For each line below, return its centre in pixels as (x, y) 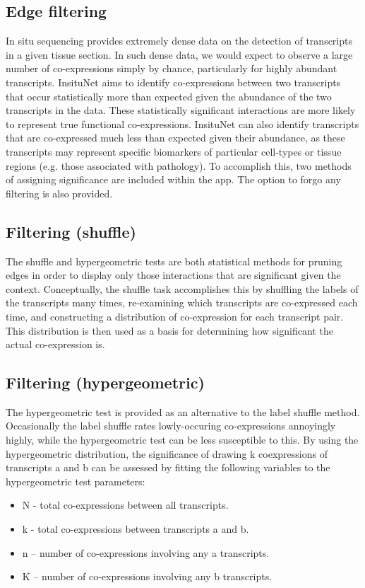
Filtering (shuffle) (71, 231)
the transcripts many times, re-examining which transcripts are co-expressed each (182, 302)
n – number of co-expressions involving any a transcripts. (146, 552)
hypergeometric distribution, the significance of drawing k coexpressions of (167, 453)
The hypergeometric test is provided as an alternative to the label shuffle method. (183, 411)
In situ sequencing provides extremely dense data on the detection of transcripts (179, 41)
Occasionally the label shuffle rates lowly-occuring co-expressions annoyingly (171, 426)
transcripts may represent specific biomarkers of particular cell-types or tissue (174, 151)
